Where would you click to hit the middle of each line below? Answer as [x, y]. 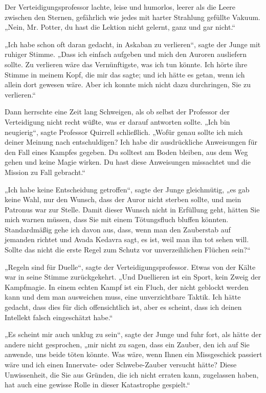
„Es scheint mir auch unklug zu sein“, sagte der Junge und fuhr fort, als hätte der [133, 334]
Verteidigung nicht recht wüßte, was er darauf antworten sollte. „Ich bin [117, 121]
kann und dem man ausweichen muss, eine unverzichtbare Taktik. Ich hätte [123, 297]
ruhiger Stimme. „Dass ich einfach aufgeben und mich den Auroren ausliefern [126, 54]
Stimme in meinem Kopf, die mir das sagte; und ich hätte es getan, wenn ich [125, 74]
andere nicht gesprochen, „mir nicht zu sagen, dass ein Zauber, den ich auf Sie [127, 344]
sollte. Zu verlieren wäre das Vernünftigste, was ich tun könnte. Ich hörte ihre [126, 64]
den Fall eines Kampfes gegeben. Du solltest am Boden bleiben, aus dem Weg [126, 152]
